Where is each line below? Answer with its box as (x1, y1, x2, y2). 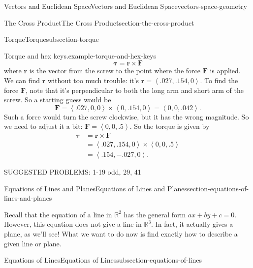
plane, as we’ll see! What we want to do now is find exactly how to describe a (4, 229, 238, 238)
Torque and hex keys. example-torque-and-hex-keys (4, 50, 157, 60)
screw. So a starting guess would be (4, 94, 111, 105)
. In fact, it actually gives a (151, 219, 233, 229)
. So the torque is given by (129, 121, 210, 131)
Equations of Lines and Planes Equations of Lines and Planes (4, 183, 187, 193)
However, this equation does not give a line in (4, 219, 142, 229)
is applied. (210, 65, 241, 76)
